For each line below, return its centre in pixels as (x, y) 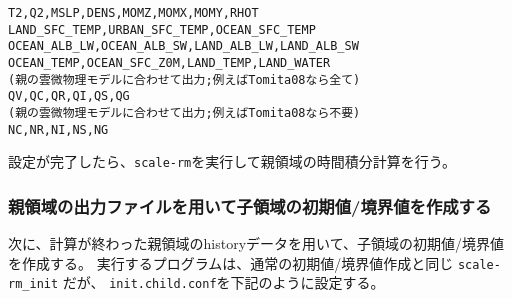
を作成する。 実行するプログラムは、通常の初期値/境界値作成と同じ (231, 262)
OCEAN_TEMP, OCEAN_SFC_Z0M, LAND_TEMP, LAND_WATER (169, 62)
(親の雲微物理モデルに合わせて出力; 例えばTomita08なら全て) (184, 79)
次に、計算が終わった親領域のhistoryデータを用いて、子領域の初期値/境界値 (256, 243)
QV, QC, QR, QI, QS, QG (69, 96)
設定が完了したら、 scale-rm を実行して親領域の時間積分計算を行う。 (232, 161)
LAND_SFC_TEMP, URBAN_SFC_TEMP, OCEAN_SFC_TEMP (162, 29)
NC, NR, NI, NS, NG (58, 129)
